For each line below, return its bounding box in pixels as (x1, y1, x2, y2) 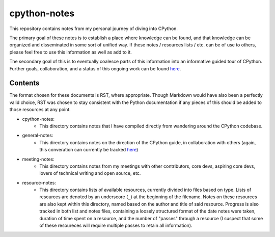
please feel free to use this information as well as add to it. (9, 49, 132, 55)
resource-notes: (22, 179, 56, 186)
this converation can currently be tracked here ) (39, 147, 139, 153)
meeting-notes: (22, 156, 54, 162)
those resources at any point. (9, 107, 71, 113)
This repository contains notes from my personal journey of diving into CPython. (9, 25, 178, 32)
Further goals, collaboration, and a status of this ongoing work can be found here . (9, 65, 181, 71)
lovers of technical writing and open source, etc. (39, 170, 141, 176)
